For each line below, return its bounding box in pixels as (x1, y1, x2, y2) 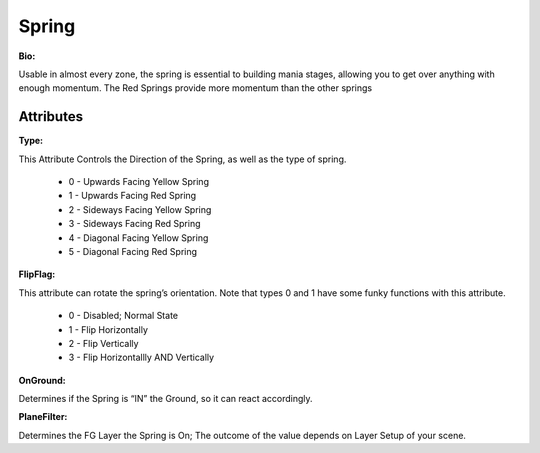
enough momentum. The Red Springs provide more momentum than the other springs (18, 82, 373, 94)
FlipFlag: (18, 268, 56, 280)
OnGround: (18, 374, 66, 386)
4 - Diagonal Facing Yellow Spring (68, 231, 209, 244)
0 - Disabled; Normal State (68, 310, 179, 322)
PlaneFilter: (18, 411, 68, 423)
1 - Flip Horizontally (68, 323, 149, 335)
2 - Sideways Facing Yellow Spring (68, 203, 212, 215)
